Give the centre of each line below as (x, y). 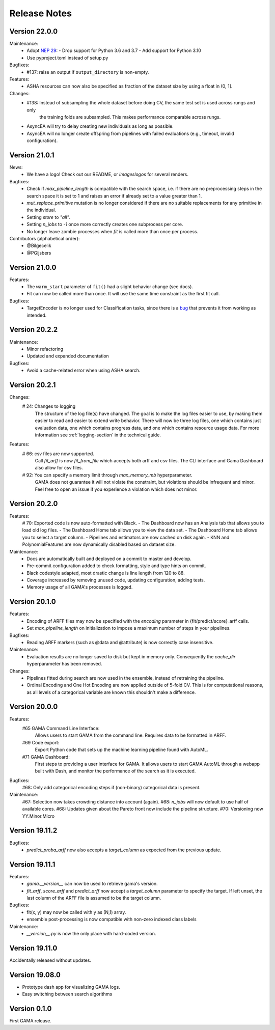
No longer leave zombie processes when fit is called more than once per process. (113, 231)
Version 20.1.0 (33, 602)
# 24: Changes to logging (49, 406)
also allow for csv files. (59, 468)
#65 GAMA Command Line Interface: (61, 728)
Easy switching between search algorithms (67, 994)
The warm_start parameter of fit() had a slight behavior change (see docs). (110, 287)
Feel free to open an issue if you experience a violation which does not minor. (116, 489)
